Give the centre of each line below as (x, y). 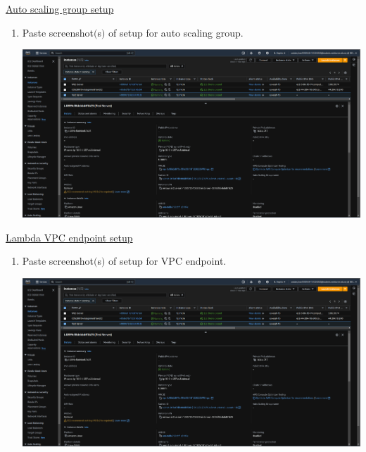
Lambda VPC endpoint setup (69, 237)
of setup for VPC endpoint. (168, 261)
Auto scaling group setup (60, 8)
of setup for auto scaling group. (176, 32)
